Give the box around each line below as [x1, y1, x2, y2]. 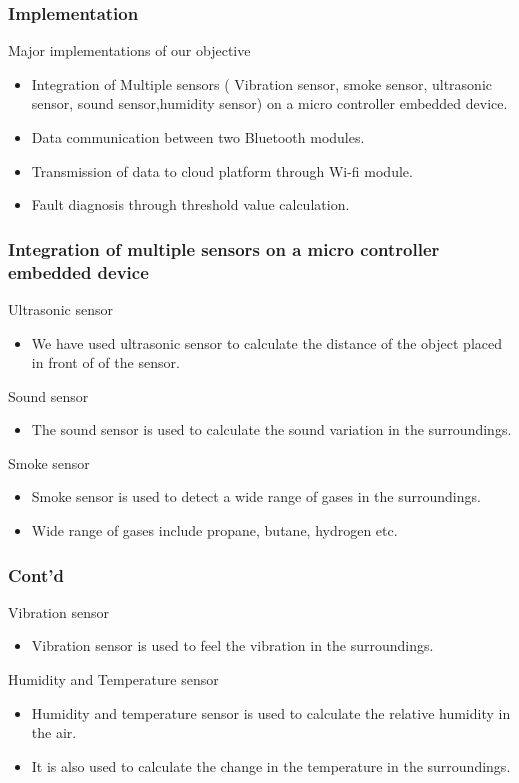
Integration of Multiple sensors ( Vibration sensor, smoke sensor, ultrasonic [31, 73, 493, 94]
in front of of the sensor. [31, 352, 180, 373]
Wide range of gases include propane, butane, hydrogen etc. [31, 520, 398, 541]
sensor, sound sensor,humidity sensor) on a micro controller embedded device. [31, 93, 508, 114]
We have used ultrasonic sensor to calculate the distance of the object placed [31, 332, 502, 353]
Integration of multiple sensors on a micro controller [8, 236, 440, 261]
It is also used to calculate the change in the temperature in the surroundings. [31, 755, 511, 776]
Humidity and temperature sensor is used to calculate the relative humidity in [31, 702, 511, 723]
